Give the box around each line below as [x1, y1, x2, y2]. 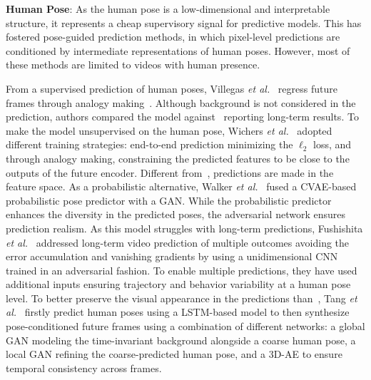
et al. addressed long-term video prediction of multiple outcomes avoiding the [6, 235, 350, 250]
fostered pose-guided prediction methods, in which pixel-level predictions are [6, 29, 340, 44]
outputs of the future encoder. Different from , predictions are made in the [6, 165, 334, 180]
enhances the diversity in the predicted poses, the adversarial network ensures [6, 207, 345, 222]
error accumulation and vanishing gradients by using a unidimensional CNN [6, 249, 338, 264]
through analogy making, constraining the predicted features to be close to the [6, 150, 350, 165]
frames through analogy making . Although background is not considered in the [6, 95, 356, 110]
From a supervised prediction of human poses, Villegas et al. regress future [6, 81, 337, 96]
